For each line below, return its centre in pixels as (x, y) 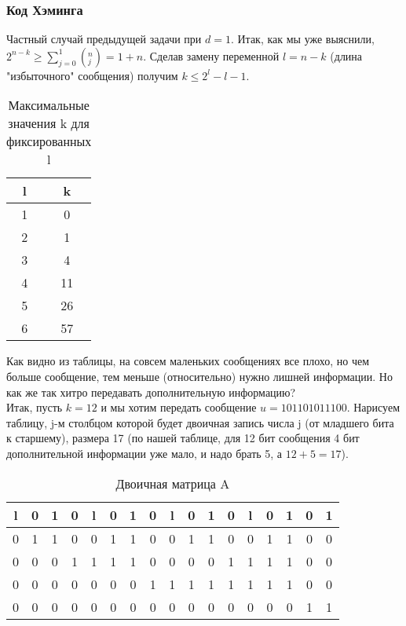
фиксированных (49, 141)
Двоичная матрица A (173, 483)
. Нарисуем (373, 407)
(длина (346, 55)
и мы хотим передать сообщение (179, 407)
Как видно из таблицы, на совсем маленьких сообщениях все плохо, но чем (188, 361)
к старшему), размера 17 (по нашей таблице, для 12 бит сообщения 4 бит (183, 438)
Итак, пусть (35, 407)
